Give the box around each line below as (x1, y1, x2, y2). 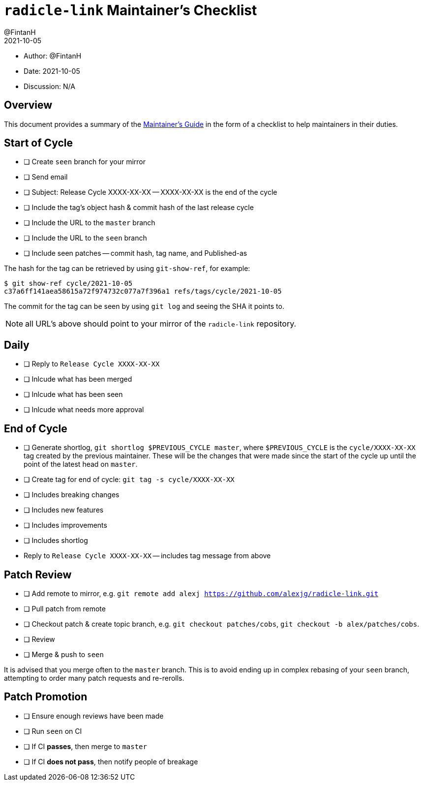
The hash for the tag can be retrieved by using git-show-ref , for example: (4, 264, 250, 273)
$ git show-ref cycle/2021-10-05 (4, 279, 133, 288)
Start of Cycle (4, 137, 73, 150)
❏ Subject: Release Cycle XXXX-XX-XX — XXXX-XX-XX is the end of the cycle (24, 188, 277, 197)
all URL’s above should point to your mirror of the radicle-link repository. (25, 319, 297, 329)
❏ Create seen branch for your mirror (24, 157, 146, 166)
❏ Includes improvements (24, 521, 107, 530)
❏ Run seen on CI (24, 726, 82, 735)
